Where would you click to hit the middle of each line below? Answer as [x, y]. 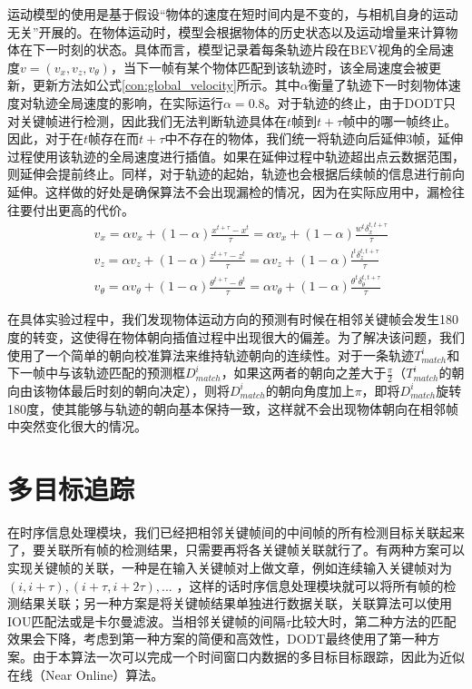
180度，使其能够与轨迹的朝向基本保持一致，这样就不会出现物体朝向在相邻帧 [233, 408]
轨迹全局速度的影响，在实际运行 [128, 102]
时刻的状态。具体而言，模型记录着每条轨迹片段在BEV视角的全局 [249, 49]
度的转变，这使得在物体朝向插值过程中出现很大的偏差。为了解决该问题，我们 [236, 336]
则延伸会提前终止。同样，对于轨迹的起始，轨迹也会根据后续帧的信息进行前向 [236, 174]
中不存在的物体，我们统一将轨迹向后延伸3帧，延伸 [314, 138]
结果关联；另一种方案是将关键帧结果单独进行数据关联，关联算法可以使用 [236, 603]
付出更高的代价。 [83, 209]
